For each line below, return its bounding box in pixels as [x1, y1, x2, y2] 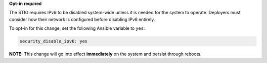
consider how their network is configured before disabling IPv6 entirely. [9, 16, 155, 22]
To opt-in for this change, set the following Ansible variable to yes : [9, 25, 145, 31]
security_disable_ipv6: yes [19, 39, 88, 44]
